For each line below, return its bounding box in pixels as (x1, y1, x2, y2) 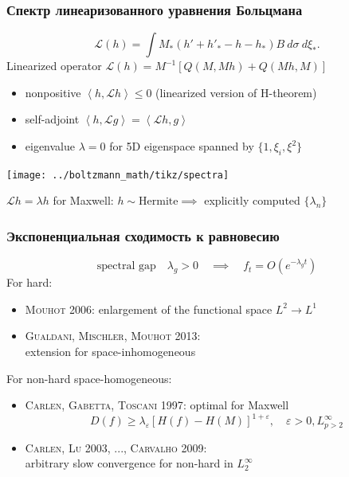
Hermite (139, 196, 178, 208)
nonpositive (25, 84, 81, 100)
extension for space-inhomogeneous (25, 343, 196, 360)
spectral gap (96, 260, 156, 272)
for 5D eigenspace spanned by (109, 138, 254, 154)
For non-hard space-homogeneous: (6, 369, 172, 386)
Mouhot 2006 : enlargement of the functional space (25, 300, 273, 317)
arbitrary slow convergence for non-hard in (25, 455, 233, 471)
